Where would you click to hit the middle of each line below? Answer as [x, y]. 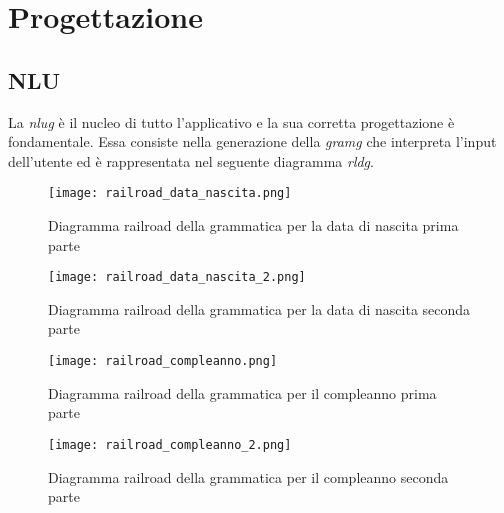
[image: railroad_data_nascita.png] [170, 193]
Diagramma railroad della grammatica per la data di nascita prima [253, 225]
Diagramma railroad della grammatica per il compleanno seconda [248, 476]
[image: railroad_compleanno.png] [163, 361]
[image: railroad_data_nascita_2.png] [177, 277]
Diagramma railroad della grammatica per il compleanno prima [242, 392]
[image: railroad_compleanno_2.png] [170, 444]
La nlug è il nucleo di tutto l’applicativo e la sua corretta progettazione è [231, 121]
